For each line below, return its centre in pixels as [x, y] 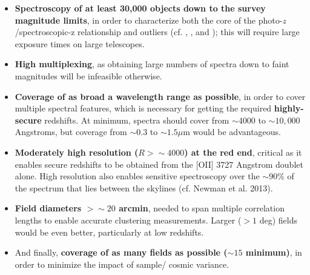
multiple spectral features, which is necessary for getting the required [143, 108]
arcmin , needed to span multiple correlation [202, 208]
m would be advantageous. [232, 132]
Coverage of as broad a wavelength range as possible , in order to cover [160, 96]
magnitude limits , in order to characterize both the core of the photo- [149, 20]
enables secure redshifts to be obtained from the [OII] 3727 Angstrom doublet [159, 164]
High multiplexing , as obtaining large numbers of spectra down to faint [152, 64]
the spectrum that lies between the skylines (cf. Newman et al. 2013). [144, 187]
